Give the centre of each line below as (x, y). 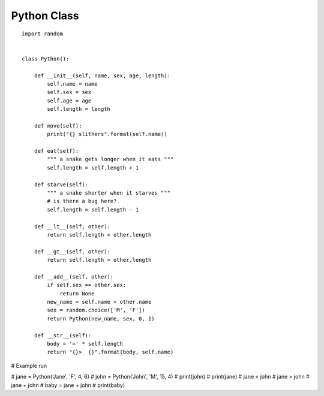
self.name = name (73, 84)
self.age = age (69, 101)
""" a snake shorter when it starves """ (109, 193)
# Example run (29, 365)
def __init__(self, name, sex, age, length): (102, 75)
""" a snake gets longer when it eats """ (110, 159)
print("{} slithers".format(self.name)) (107, 134)
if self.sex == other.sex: (87, 285)
